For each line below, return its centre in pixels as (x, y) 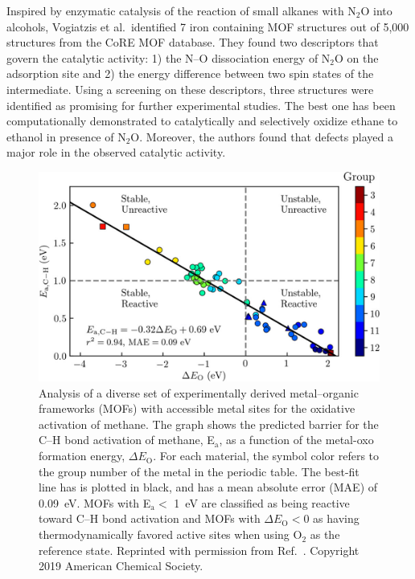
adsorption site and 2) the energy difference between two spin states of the (190, 73)
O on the (357, 57)
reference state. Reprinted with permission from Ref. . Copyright (199, 550)
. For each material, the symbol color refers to (266, 456)
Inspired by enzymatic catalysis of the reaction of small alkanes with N (181, 10)
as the (325, 534)
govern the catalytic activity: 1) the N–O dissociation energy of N (168, 57)
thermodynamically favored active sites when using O (171, 534)
